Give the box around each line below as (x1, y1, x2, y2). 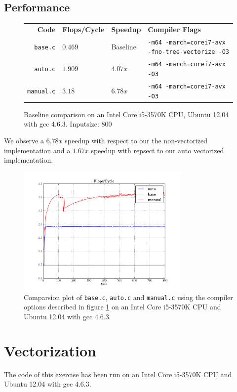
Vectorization (4, 340, 96, 360)
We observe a (4, 135, 44, 145)
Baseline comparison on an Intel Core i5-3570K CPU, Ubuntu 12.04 (24, 109, 229, 119)
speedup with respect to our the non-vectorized (65, 135, 208, 145)
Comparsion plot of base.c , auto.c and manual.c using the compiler (24, 292, 233, 302)
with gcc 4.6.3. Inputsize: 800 (24, 119, 112, 129)
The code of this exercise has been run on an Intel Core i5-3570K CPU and (4, 369, 232, 379)
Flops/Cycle (62, 24, 105, 34)
